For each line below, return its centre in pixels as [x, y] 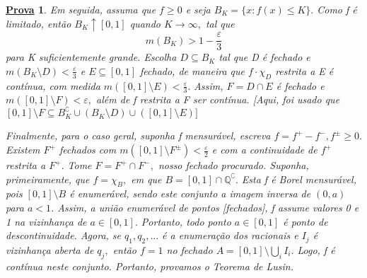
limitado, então [39, 23]
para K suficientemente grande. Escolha [91, 57]
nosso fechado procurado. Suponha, [233, 165]
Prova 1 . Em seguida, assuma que [81, 9]
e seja [198, 9]
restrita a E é [304, 70]
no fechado [190, 250]
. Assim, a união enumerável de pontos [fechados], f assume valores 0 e [205, 208]
